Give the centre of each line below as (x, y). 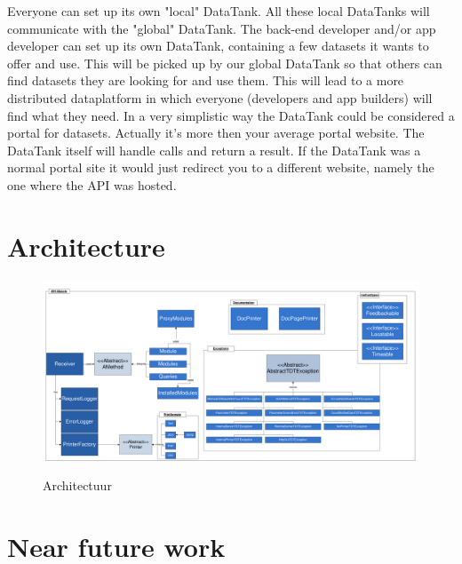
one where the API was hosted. (92, 184)
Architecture (86, 246)
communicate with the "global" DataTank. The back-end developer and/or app (222, 28)
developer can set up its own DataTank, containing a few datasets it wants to (218, 46)
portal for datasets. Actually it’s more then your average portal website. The (216, 133)
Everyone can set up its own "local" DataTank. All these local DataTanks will (219, 11)
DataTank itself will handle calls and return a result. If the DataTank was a (214, 150)
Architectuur (77, 485)
